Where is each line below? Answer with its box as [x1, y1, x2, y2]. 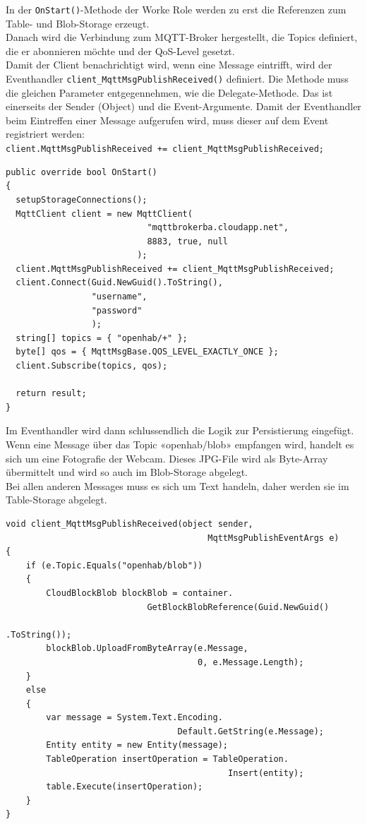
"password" [91, 305, 143, 316]
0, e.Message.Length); [198, 657, 304, 667]
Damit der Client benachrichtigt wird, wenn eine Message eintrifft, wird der [6, 57, 332, 72]
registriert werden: [6, 126, 85, 141]
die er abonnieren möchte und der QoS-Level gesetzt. [6, 43, 235, 58]
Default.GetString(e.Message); [177, 726, 325, 736]
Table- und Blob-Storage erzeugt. [6, 16, 150, 30]
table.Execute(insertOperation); [46, 782, 203, 792]
